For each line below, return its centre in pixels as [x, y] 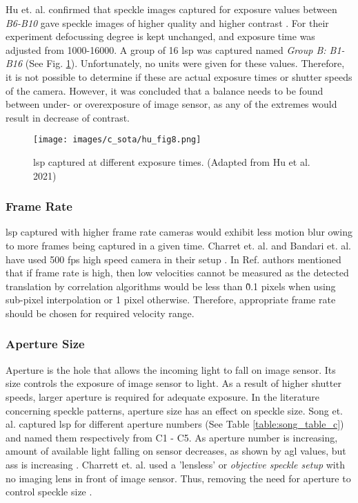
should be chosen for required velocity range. [100, 313]
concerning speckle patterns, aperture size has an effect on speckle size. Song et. [174, 410]
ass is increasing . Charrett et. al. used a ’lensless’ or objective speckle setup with [175, 464]
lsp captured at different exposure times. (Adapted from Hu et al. [172, 162]
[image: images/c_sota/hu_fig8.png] [117, 140]
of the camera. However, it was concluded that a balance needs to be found [165, 90]
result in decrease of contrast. [68, 117]
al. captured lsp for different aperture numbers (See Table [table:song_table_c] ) [175, 424]
